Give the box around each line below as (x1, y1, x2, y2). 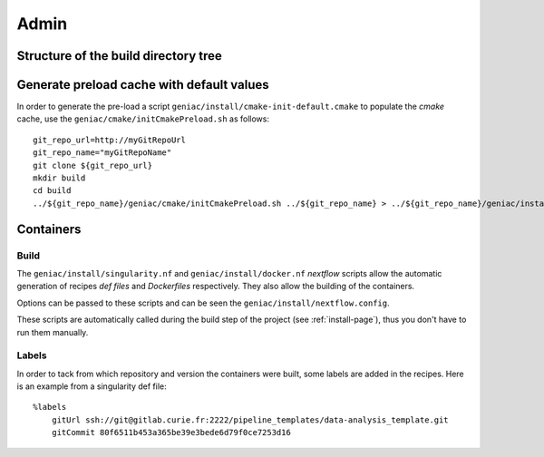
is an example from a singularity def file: (16, 381, 167, 392)
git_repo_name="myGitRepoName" (33, 148, 172, 158)
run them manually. (16, 326, 89, 337)
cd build (33, 186, 72, 196)
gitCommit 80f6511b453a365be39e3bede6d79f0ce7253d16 (51, 427, 292, 438)
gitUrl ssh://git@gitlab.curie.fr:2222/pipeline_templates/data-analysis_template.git (51, 414, 449, 425)
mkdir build (33, 173, 86, 183)
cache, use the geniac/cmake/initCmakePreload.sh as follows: (16, 113, 269, 124)
